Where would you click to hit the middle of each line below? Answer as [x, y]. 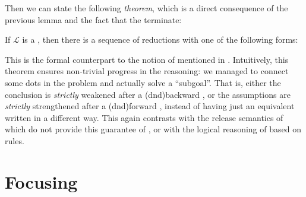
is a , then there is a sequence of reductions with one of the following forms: [160, 39]
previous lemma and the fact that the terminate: [93, 19]
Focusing [41, 181]
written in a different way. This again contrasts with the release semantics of [144, 117]
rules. [15, 140]
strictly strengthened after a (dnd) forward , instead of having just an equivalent [150, 106]
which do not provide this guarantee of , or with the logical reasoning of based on [153, 129]
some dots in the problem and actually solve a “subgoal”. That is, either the [143, 82]
